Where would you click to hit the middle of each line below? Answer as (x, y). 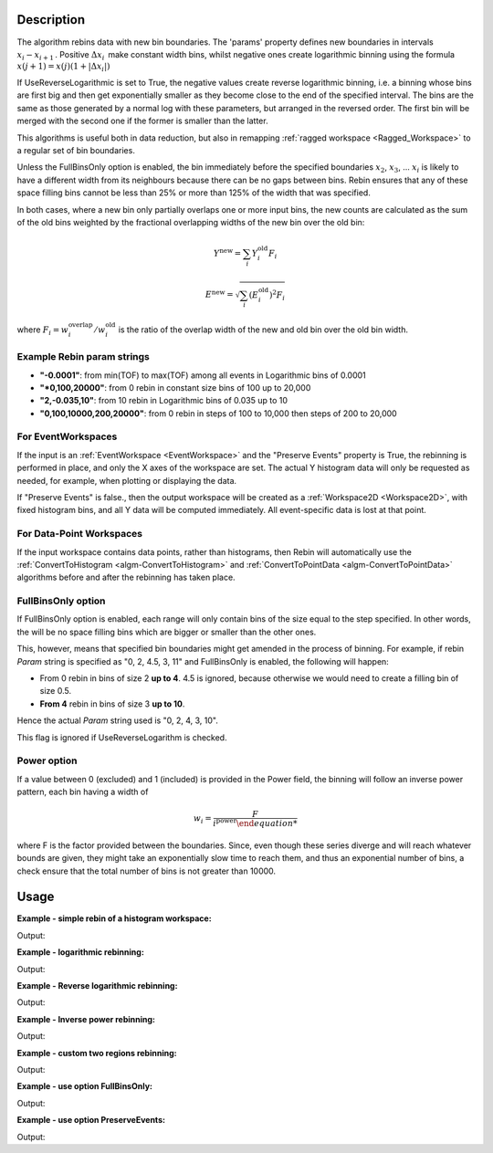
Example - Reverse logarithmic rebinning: (97, 985)
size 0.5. (56, 691)
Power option (47, 760)
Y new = (227, 253)
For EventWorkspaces (67, 436)
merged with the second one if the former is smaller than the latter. (142, 121)
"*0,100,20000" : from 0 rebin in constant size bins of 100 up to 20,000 (175, 387)
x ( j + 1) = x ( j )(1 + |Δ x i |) (63, 68)
